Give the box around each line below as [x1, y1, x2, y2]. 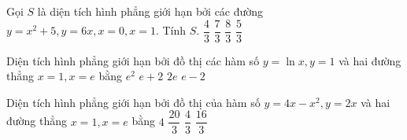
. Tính [155, 22, 187, 39]
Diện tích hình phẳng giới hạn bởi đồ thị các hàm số [6, 52, 260, 68]
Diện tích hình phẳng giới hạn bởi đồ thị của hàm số [6, 94, 261, 110]
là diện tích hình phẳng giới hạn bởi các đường [37, 3, 264, 19]
